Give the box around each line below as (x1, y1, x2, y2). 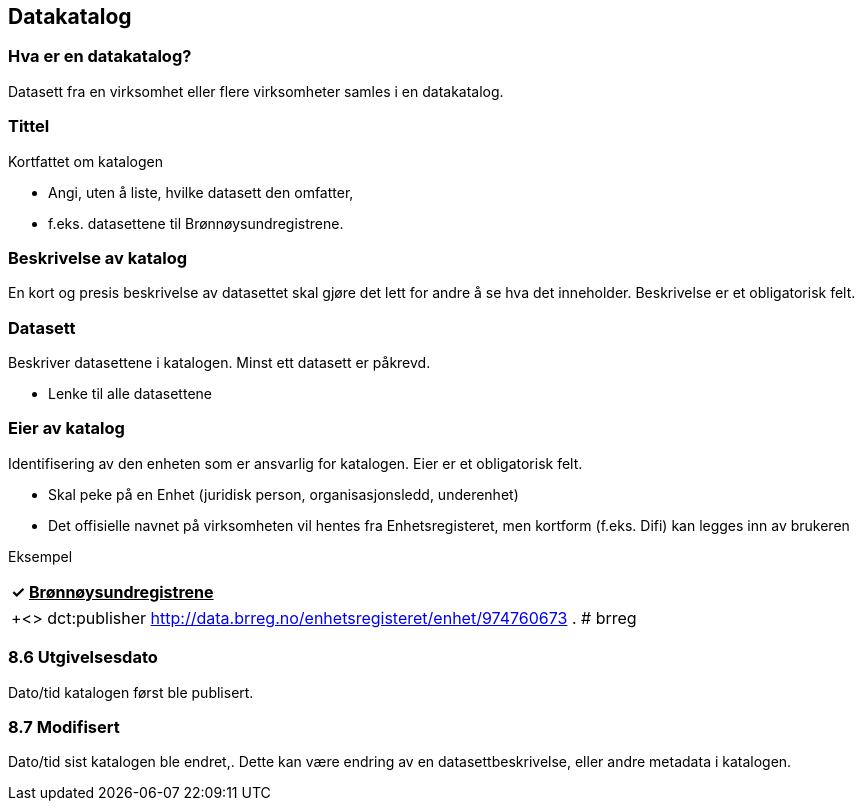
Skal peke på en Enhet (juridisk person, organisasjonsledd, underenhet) (48, 485, 519, 503)
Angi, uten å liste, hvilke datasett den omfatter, (48, 183, 354, 201)
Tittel (8, 116, 50, 137)
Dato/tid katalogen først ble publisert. (8, 683, 254, 701)
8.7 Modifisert (8, 716, 120, 737)
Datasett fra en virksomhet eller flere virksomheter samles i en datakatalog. (8, 82, 504, 100)
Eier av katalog (8, 418, 125, 439)
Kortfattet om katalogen (8, 152, 163, 170)
